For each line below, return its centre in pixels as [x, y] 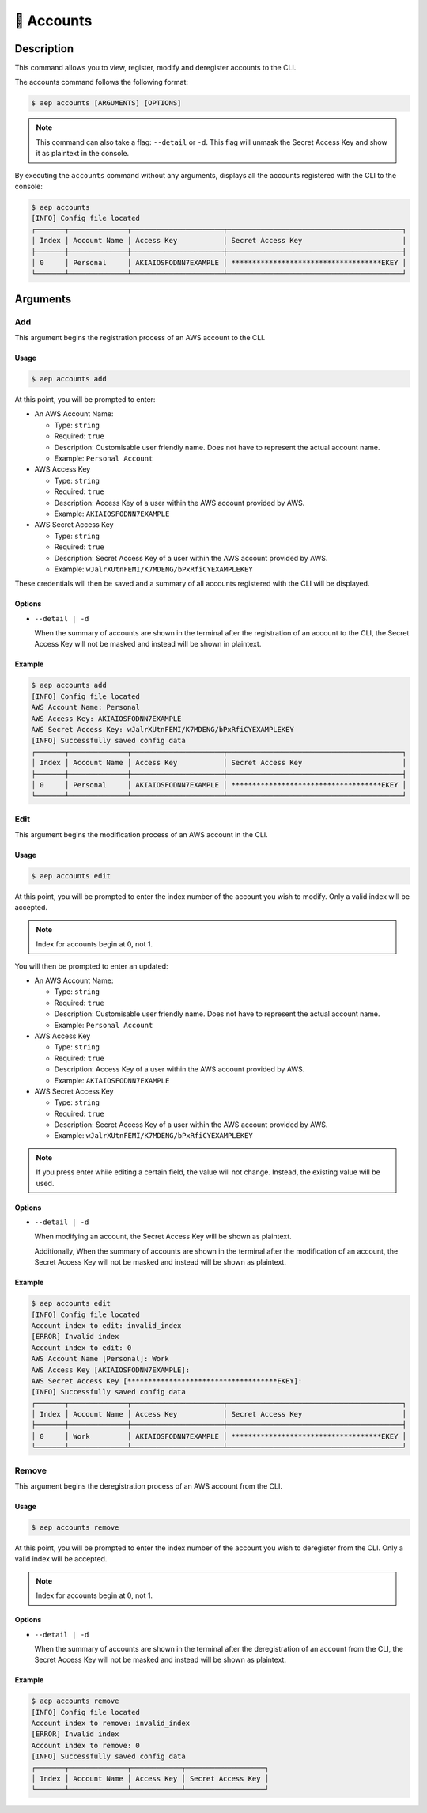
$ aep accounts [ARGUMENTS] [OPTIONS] [106, 103]
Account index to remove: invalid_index [110, 1724]
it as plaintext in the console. [83, 154]
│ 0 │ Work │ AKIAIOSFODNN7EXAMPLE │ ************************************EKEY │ [219, 1436]
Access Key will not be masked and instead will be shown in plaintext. [148, 644]
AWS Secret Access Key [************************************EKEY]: [167, 1381]
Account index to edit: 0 [81, 1348]
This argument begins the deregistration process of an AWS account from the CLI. [148, 1486]
